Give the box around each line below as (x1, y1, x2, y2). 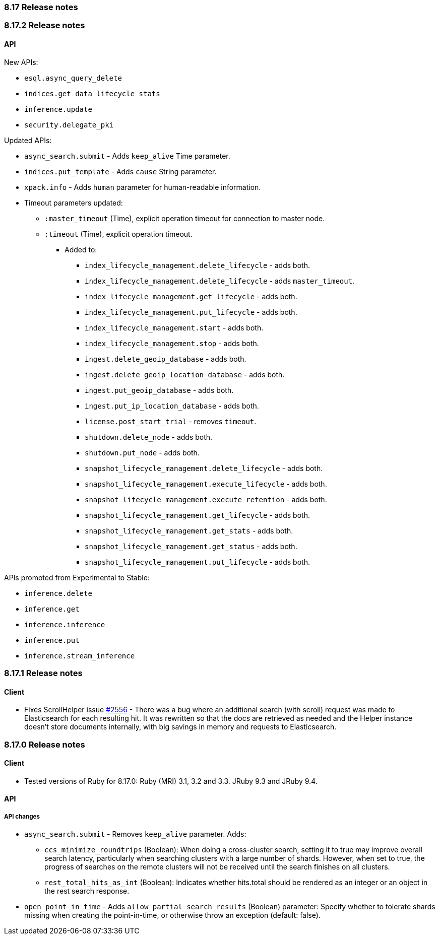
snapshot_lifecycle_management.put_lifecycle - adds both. (85, 557, 310, 566)
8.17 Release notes (4, 2, 78, 12)
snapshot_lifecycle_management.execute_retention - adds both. (85, 495, 327, 504)
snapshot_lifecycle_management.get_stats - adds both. (85, 526, 293, 535)
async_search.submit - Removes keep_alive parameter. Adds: (24, 830, 246, 839)
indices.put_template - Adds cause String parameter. (24, 167, 217, 176)
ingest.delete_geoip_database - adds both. (85, 354, 246, 363)
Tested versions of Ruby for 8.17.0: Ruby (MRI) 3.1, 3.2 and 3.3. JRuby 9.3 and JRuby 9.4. (24, 776, 318, 785)
